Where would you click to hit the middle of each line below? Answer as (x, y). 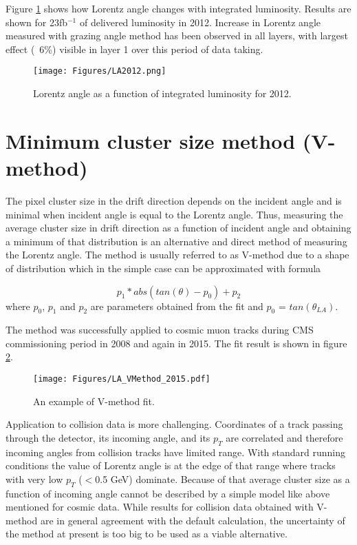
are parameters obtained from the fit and (177, 306)
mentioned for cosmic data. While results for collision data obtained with (160, 507)
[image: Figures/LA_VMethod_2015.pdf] (122, 379)
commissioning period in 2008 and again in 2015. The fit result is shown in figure (176, 343)
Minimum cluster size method (151, 140)
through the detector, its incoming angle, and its (108, 437)
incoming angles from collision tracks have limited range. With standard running (176, 452)
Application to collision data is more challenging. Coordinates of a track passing (174, 424)
